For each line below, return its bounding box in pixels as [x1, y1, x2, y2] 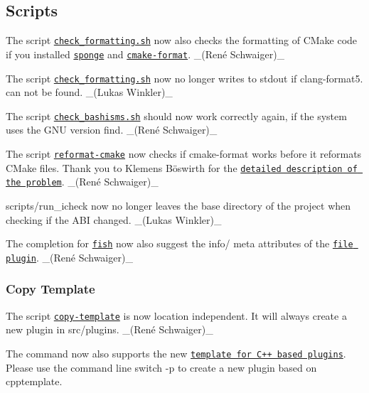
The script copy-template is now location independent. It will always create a [6, 308, 347, 323]
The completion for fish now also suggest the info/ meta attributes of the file [6, 236, 353, 251]
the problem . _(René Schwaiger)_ [6, 174, 159, 189]
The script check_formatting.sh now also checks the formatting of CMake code [6, 33, 358, 48]
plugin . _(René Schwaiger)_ [6, 249, 133, 264]
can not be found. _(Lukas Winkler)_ [6, 85, 173, 99]
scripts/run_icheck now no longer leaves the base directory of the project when [6, 198, 351, 212]
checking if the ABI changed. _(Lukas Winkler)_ [6, 212, 222, 227]
